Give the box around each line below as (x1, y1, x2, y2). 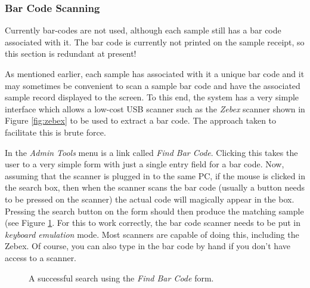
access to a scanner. (5, 251, 77, 264)
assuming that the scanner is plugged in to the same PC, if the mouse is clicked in (5, 169, 305, 182)
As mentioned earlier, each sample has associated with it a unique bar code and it (5, 68, 305, 79)
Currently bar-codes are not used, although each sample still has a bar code (5, 24, 281, 36)
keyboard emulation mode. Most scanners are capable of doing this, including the (5, 228, 299, 240)
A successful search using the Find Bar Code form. (29, 271, 214, 284)
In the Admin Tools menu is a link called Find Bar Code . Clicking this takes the (5, 146, 298, 158)
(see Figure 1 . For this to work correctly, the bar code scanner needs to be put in (5, 216, 301, 229)
